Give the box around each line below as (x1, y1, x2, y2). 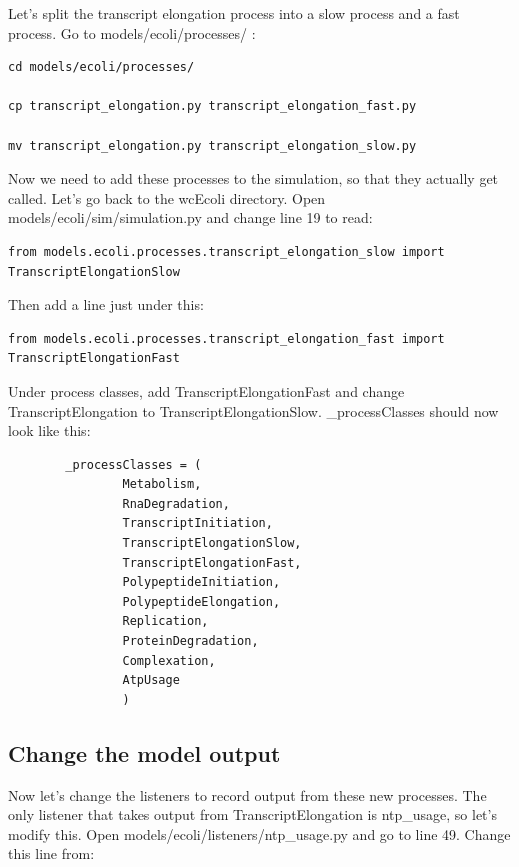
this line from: (8, 843, 95, 864)
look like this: (8, 420, 91, 441)
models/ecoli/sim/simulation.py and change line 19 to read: (8, 207, 373, 228)
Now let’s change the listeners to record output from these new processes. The (8, 784, 487, 805)
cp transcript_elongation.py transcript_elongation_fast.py (8, 99, 417, 114)
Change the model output (8, 737, 281, 768)
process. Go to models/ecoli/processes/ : (8, 22, 256, 43)
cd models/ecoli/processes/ (8, 60, 195, 75)
